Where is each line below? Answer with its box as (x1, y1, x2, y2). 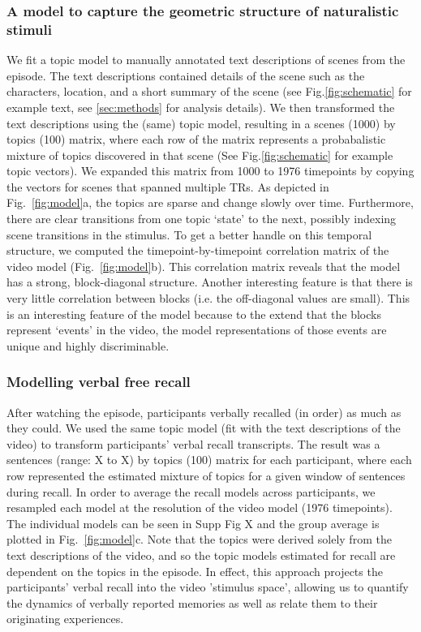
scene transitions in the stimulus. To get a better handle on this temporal (6, 226, 372, 243)
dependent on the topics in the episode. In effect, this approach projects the (6, 562, 383, 579)
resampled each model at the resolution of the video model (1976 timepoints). (6, 499, 393, 516)
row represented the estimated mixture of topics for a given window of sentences (6, 467, 406, 484)
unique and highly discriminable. (6, 337, 170, 354)
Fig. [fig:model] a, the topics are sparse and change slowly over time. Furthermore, (6, 194, 414, 211)
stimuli (6, 19, 52, 39)
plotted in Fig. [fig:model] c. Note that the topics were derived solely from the (6, 531, 392, 548)
